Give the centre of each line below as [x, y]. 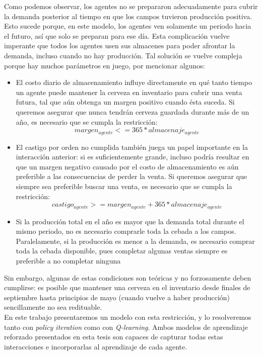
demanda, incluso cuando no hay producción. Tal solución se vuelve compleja [123, 55]
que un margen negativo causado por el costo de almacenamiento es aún [127, 166]
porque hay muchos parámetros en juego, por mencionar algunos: [105, 65]
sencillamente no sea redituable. [53, 307]
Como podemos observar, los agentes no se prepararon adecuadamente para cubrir [131, 6]
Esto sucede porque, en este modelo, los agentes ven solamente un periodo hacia [128, 26]
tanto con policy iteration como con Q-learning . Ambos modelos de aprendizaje [126, 327]
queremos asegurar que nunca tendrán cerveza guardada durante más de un [133, 111]
